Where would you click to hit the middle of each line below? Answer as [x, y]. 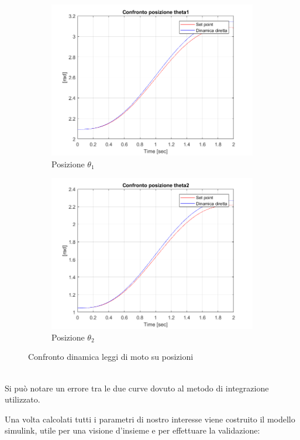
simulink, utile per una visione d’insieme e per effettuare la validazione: [132, 430]
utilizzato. [23, 399]
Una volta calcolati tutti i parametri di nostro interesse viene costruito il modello [150, 419]
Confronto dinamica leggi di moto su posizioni [111, 357]
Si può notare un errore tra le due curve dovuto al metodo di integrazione [137, 388]
